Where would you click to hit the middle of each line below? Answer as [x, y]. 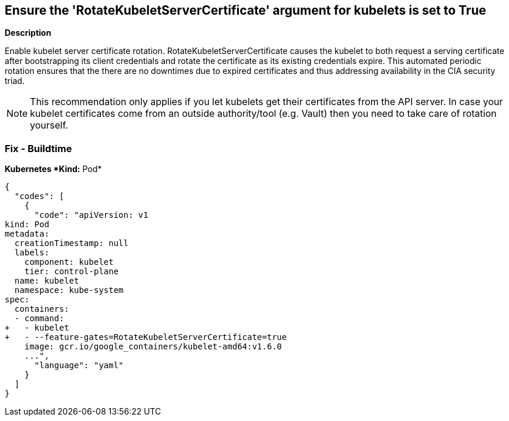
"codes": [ [39, 196]
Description [28, 33]
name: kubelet [47, 281]
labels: [32, 253]
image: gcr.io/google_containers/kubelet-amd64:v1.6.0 [153, 347]
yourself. [49, 125]
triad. [15, 81]
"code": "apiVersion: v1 [91, 215]
